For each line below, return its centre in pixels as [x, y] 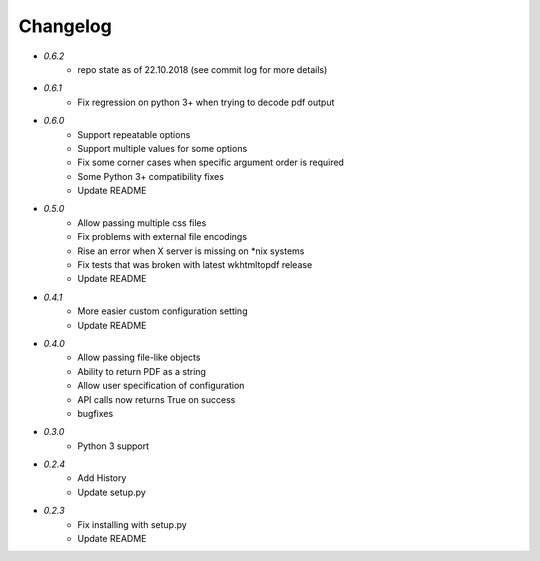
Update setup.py [112, 492]
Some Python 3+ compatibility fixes [151, 176]
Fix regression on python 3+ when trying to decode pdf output [206, 102]
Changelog [65, 26]
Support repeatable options [134, 134]
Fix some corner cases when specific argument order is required [211, 162]
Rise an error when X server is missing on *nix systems [191, 251]
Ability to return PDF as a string [142, 371]
